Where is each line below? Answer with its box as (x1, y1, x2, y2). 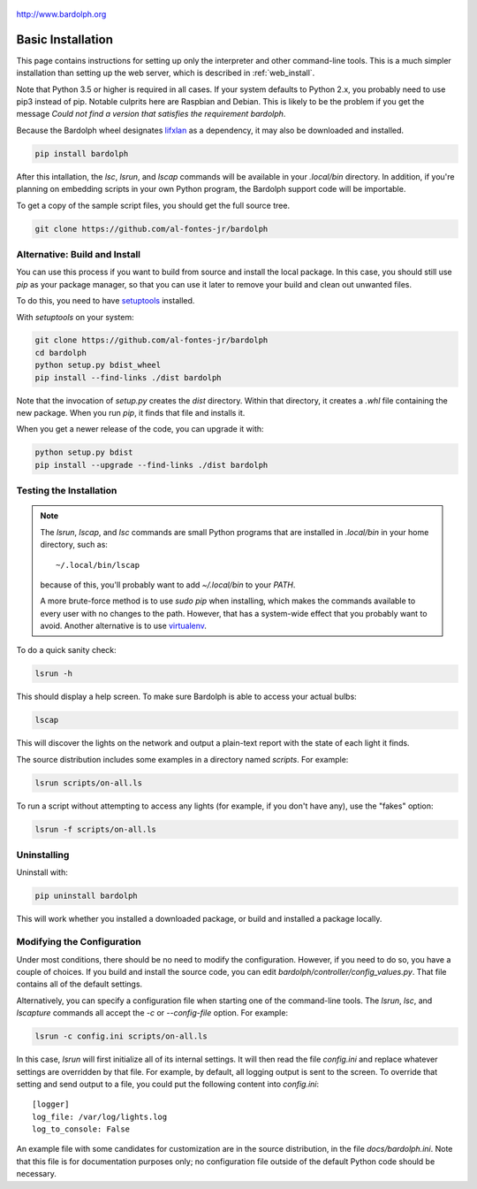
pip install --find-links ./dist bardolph (34, 372, 222, 382)
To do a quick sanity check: (16, 645, 117, 656)
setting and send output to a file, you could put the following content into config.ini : (16, 1078, 320, 1089)
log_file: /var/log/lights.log (32, 1111, 168, 1122)
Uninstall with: (16, 867, 68, 878)
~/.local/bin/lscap (56, 560, 140, 570)
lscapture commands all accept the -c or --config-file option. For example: (16, 1008, 289, 1018)
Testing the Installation (16, 485, 117, 497)
